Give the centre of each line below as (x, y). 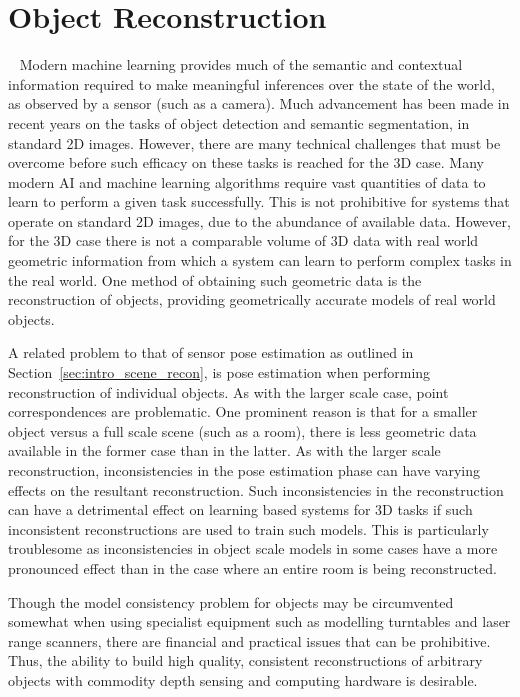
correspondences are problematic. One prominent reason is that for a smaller (243, 411)
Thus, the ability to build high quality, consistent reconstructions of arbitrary (245, 660)
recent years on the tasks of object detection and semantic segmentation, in (239, 122)
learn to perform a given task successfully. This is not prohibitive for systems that (259, 201)
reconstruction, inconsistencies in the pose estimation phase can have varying (244, 470)
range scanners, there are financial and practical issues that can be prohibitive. (249, 640)
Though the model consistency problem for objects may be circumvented (231, 601)
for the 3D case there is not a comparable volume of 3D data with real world (243, 240)
